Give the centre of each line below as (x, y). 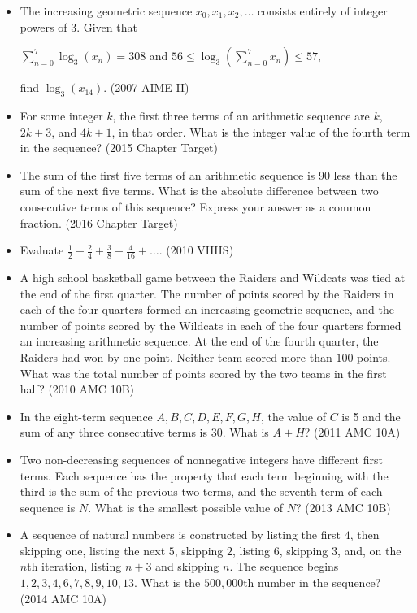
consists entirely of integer (323, 11)
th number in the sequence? (312, 583)
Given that (110, 26)
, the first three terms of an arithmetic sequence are (241, 115)
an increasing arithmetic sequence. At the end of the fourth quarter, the (199, 341)
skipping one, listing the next (93, 550)
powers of (43, 26)
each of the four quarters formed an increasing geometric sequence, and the (207, 309)
